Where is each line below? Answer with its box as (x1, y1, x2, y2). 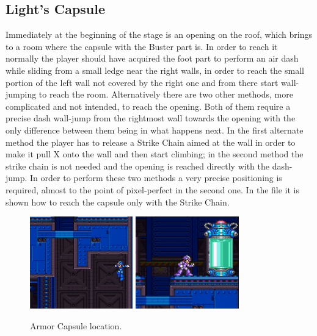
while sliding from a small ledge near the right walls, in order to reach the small (5, 63, 304, 76)
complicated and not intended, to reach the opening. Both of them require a (5, 99, 291, 112)
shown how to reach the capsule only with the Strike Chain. (5, 195, 230, 208)
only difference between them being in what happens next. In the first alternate (5, 123, 304, 136)
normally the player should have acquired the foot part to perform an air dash (5, 52, 299, 65)
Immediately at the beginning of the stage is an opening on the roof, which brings (5, 28, 312, 41)
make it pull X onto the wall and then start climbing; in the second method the (5, 148, 304, 160)
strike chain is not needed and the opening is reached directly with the (5, 159, 270, 172)
